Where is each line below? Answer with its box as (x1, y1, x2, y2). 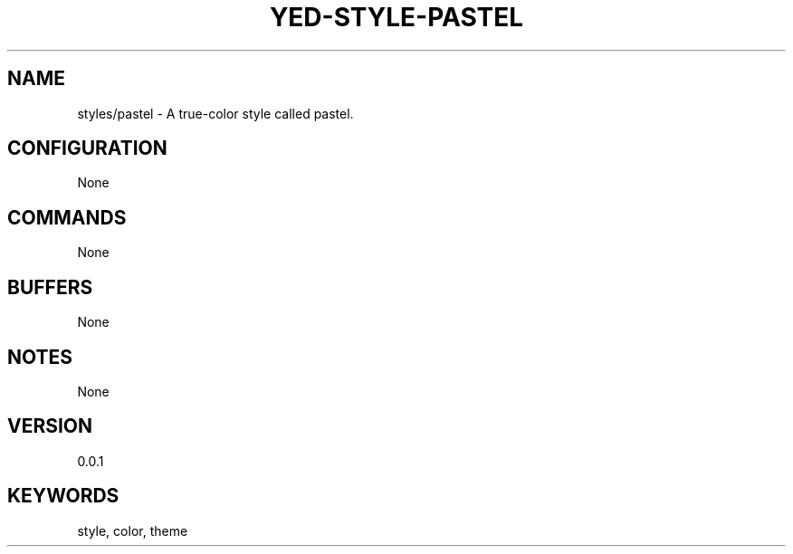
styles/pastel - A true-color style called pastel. (77, 105, 354, 121)
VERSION (7, 415, 93, 438)
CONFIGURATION (7, 137, 167, 160)
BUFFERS (7, 275, 93, 299)
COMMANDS (7, 205, 127, 229)
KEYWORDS (7, 484, 119, 508)
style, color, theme (77, 522, 188, 539)
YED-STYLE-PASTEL (269, 2, 524, 33)
